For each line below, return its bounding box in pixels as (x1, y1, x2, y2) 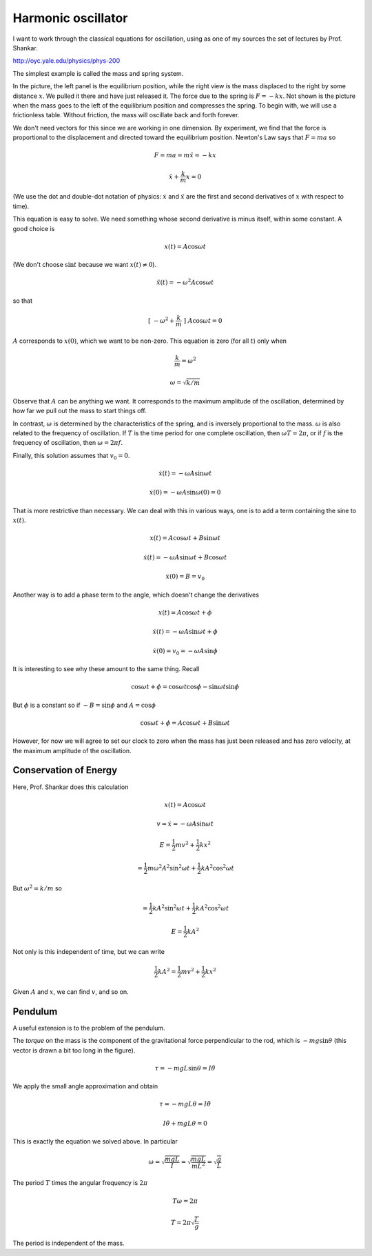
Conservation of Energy (12, 764, 118, 776)
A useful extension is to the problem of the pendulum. (12, 1024, 165, 1032)
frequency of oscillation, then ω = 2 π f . (12, 439, 123, 447)
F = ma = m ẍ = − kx (154, 152, 216, 159)
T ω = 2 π (172, 1197, 198, 1205)
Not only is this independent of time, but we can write (12, 947, 165, 955)
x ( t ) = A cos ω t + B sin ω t (149, 535, 221, 542)
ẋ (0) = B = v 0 (165, 572, 205, 582)
